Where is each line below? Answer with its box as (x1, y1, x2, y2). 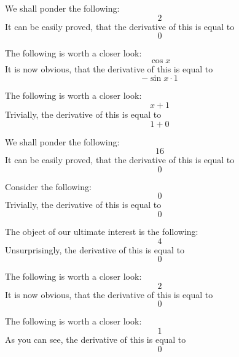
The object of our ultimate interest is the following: (5, 225, 198, 237)
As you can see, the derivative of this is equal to (5, 332, 186, 345)
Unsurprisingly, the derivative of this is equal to (5, 243, 185, 256)
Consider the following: (5, 180, 92, 193)
